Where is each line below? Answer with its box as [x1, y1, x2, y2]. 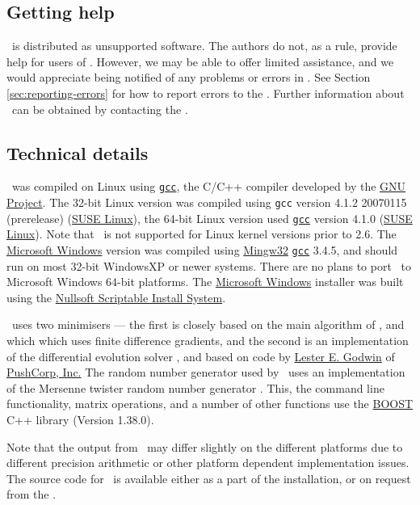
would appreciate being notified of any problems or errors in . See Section [6, 69, 371, 86]
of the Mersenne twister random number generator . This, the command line [6, 379, 384, 396]
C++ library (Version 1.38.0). [6, 410, 154, 427]
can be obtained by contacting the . [11, 100, 188, 117]
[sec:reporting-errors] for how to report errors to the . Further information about [6, 84, 405, 101]
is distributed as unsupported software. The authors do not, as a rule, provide [11, 37, 397, 54]
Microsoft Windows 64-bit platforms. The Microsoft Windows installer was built [6, 273, 404, 290]
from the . [6, 486, 57, 503]
